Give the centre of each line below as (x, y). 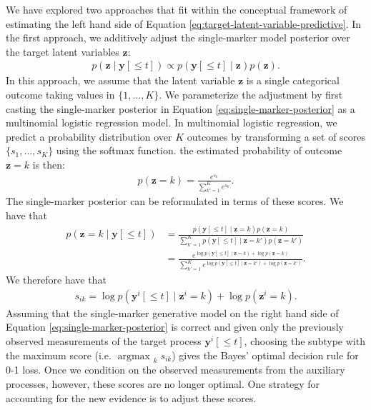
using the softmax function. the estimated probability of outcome (199, 150)
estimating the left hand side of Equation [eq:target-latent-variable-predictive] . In (184, 23)
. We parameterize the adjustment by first (251, 94)
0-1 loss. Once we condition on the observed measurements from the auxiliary (175, 370)
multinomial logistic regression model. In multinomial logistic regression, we (172, 122)
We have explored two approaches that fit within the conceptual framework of (177, 9)
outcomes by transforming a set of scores (276, 136)
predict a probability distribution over (89, 136)
